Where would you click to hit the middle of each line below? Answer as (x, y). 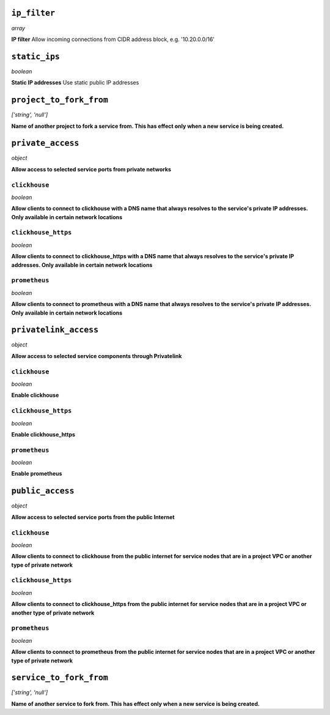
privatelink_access (55, 330)
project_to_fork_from (60, 100)
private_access (45, 143)
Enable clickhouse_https (43, 434)
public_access (43, 491)
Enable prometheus (37, 474)
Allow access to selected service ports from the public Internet (93, 517)
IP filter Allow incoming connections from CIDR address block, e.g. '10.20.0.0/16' (113, 39)
